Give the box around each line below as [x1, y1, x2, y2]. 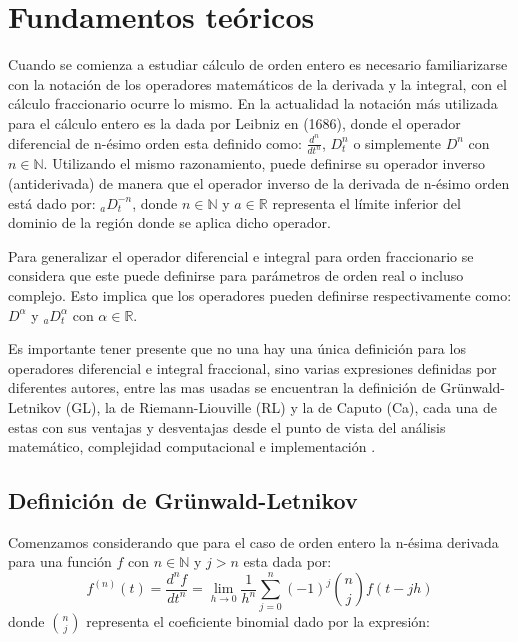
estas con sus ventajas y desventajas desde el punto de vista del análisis [8, 416, 446, 437]
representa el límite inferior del [272, 192, 461, 213]
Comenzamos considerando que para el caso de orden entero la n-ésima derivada [8, 531, 499, 552]
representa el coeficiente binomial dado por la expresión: [86, 611, 430, 632]
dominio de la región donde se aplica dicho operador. [8, 212, 331, 233]
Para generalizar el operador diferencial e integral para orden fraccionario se [8, 245, 474, 266]
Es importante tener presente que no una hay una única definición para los [8, 338, 466, 359]
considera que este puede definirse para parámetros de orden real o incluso [8, 265, 464, 286]
